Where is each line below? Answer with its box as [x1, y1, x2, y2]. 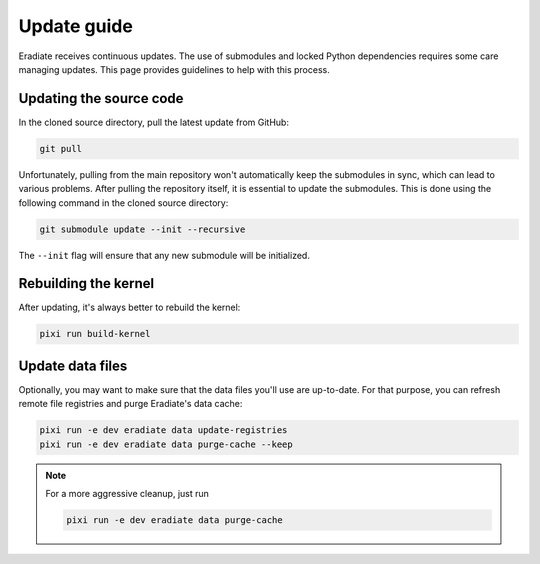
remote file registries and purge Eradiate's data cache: [18, 398, 243, 410]
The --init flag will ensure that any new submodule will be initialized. [18, 249, 310, 261]
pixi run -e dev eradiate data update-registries [39, 425, 288, 436]
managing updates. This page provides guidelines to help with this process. [18, 63, 330, 75]
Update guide [18, 15, 134, 37]
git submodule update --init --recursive [39, 223, 246, 235]
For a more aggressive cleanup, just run [45, 488, 210, 500]
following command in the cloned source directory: [18, 196, 229, 209]
